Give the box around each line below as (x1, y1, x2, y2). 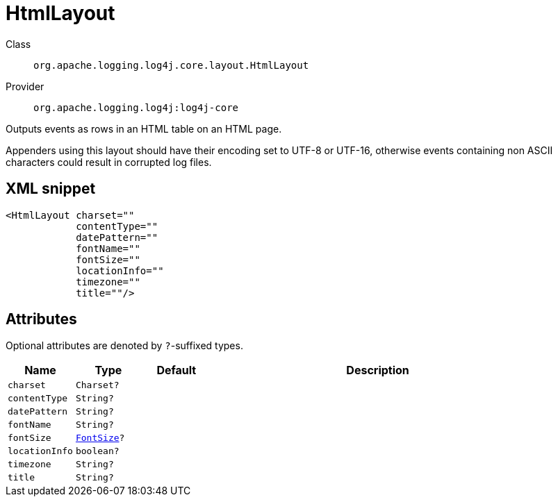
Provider (6, 80, 44, 92)
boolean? (75, 446, 120, 457)
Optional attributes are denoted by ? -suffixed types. (6, 340, 243, 352)
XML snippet (6, 180, 96, 198)
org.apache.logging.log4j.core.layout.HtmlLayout (33, 59, 309, 71)
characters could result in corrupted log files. (6, 156, 212, 168)
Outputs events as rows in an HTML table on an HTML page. (6, 122, 282, 135)
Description (346, 363, 409, 378)
